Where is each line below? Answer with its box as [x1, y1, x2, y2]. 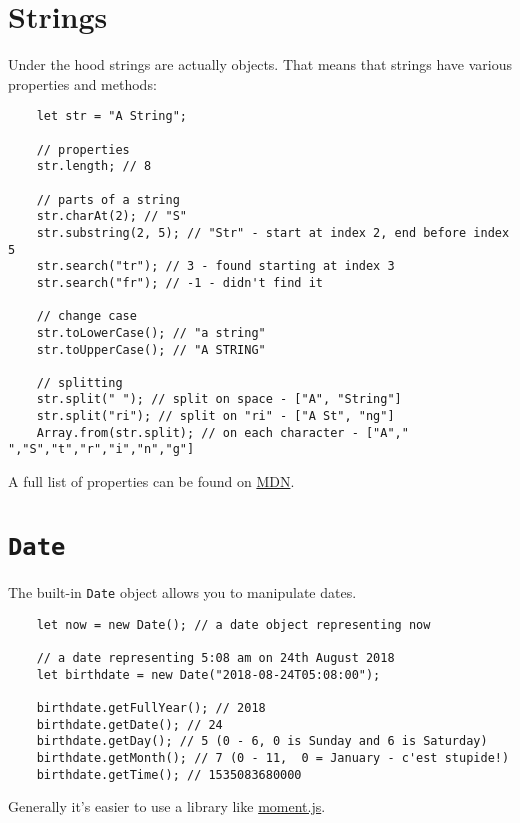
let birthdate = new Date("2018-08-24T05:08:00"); [36, 667, 381, 682]
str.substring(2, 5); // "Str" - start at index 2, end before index [36, 225, 510, 240]
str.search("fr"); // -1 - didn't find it [36, 275, 323, 290]
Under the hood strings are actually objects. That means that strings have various [8, 54, 512, 75]
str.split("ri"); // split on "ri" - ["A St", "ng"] [36, 409, 395, 424]
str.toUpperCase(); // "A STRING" [36, 342, 266, 357]
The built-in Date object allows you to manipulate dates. [8, 581, 357, 602]
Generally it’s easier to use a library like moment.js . [8, 796, 326, 817]
